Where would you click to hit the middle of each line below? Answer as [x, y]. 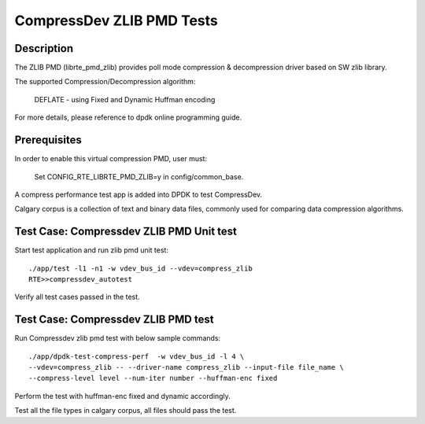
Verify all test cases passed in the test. [78, 297]
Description [44, 48]
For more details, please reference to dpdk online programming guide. [128, 117]
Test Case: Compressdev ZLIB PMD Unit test [126, 232]
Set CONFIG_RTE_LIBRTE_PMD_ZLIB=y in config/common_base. [139, 176]
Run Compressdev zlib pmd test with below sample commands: [118, 338]
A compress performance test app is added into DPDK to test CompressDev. [139, 194]
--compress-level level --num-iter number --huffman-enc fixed [153, 378]
